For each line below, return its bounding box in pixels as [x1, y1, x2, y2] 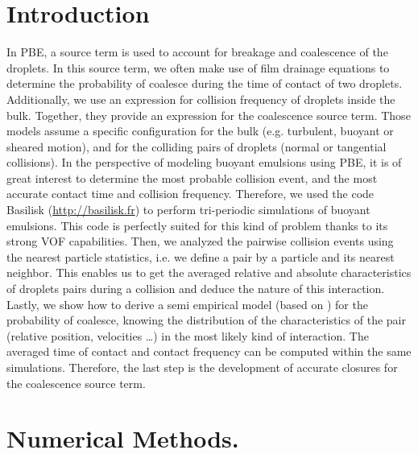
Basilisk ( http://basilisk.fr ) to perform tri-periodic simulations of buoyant [6, 201, 370, 218]
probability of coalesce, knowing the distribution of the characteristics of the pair [6, 312, 406, 328]
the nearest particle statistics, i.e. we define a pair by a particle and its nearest [6, 248, 395, 265]
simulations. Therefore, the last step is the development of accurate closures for [6, 359, 398, 375]
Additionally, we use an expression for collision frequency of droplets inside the [6, 90, 395, 107]
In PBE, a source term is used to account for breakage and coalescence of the [6, 43, 388, 60]
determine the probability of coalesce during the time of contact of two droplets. [6, 75, 403, 92]
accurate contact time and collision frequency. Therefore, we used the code [6, 185, 375, 202]
